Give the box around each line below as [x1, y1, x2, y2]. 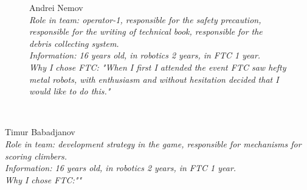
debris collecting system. [29, 37, 119, 49]
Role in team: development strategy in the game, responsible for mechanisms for [5, 137, 302, 150]
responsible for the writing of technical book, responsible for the [29, 25, 263, 38]
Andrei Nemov [29, 1, 83, 13]
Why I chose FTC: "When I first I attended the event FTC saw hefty [29, 60, 286, 73]
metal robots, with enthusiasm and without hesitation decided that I [29, 72, 279, 85]
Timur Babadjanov [5, 125, 75, 138]
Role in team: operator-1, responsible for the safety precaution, [29, 13, 261, 26]
